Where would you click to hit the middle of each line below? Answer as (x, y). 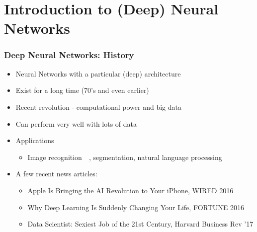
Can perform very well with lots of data (76, 123)
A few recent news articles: (56, 174)
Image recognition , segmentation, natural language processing (125, 157)
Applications (35, 140)
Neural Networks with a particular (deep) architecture (98, 73)
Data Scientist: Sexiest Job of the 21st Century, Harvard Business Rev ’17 (140, 224)
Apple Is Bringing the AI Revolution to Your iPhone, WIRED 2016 (130, 190)
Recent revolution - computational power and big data (98, 107)
